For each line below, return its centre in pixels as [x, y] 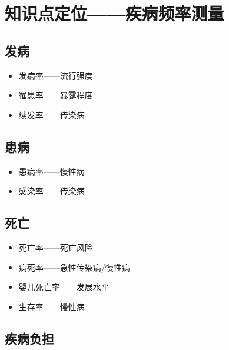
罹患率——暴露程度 [56, 95]
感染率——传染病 [52, 191]
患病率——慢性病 [52, 171]
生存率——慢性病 [52, 306]
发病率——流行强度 [56, 75]
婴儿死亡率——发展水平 [64, 287]
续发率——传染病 [52, 114]
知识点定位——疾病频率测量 [115, 13]
